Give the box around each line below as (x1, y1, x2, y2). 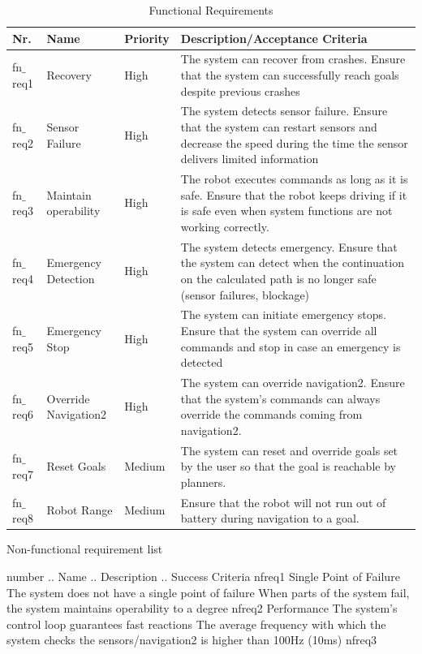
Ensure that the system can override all (180, 321, 377, 338)
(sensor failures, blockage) (180, 286, 310, 303)
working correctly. (180, 217, 269, 234)
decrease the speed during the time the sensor (180, 134, 408, 151)
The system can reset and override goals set (180, 441, 398, 458)
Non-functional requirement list (6, 540, 163, 557)
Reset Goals (46, 458, 106, 475)
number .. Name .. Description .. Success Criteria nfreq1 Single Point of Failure (6, 567, 400, 584)
